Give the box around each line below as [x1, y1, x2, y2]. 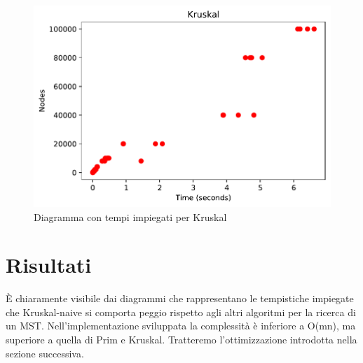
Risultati [6, 250, 92, 279]
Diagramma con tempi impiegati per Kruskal [34, 209, 227, 224]
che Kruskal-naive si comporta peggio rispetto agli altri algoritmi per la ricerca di [6, 304, 356, 319]
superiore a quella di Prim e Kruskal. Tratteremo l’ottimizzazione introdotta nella [6, 332, 357, 347]
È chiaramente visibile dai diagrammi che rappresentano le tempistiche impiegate [6, 291, 354, 306]
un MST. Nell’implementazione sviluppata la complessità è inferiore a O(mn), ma [6, 318, 356, 333]
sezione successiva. [6, 346, 84, 360]
